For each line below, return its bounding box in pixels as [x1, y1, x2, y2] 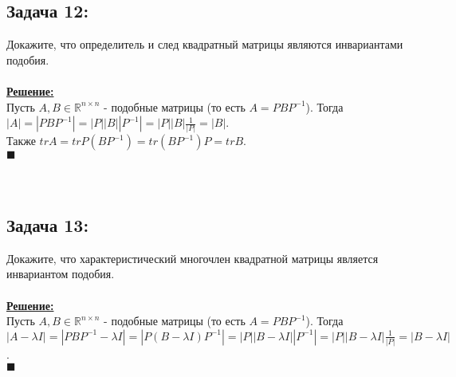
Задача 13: [6, 213, 89, 238]
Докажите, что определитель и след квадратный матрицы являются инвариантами [6, 36, 403, 53]
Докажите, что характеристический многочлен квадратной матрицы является [6, 249, 379, 266]
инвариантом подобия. [6, 265, 115, 282]
